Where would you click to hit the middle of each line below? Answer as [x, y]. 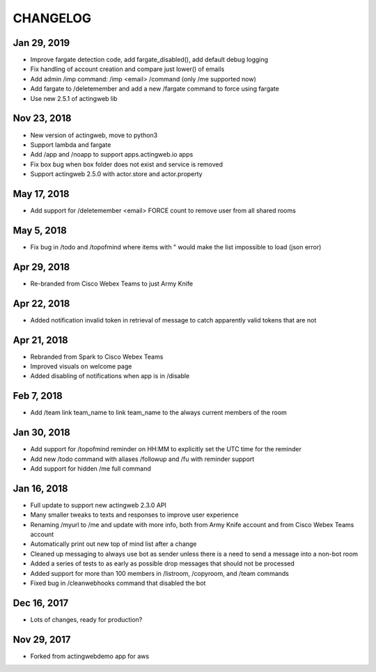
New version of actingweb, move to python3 [94, 135]
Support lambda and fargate [71, 144]
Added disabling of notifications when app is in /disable [110, 376]
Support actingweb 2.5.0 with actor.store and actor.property [116, 174]
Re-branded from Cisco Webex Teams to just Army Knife [112, 283]
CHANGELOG [52, 18]
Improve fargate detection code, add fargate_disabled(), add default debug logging [149, 60]
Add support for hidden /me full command [91, 469]
